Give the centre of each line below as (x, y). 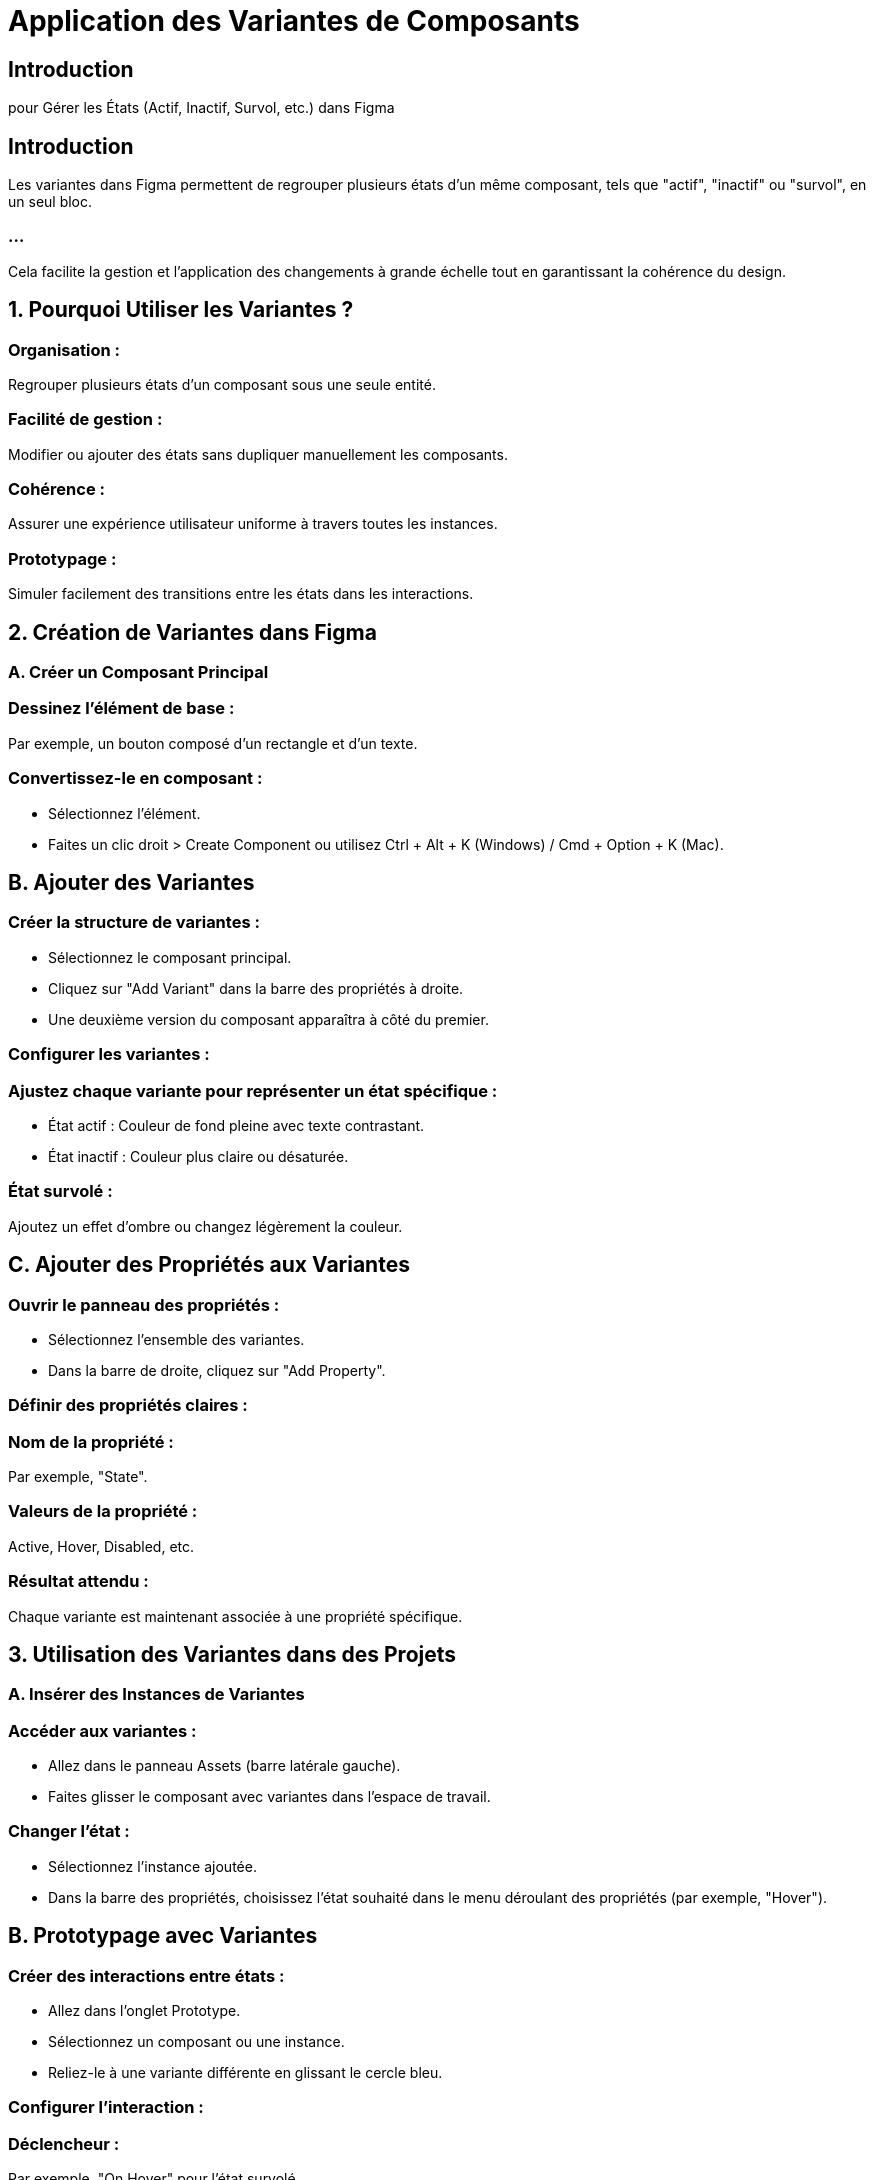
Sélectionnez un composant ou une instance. (196, 2042)
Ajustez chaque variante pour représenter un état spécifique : (253, 1090)
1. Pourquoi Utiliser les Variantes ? (181, 310)
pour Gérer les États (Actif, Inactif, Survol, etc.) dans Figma (201, 108)
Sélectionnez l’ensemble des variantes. (176, 1339)
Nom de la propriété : (91, 1441)
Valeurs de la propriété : (103, 1511)
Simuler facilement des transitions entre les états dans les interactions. (241, 594)
